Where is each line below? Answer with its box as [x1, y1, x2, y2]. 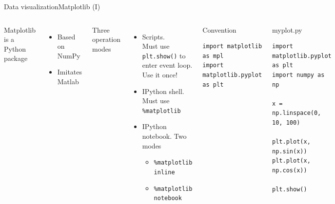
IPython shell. [142, 86, 184, 96]
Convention [202, 24, 236, 35]
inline [154, 168, 175, 176]
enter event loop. [142, 60, 193, 70]
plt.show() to [142, 50, 186, 60]
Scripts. [142, 31, 165, 41]
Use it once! [142, 70, 177, 80]
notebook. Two [142, 131, 187, 141]
